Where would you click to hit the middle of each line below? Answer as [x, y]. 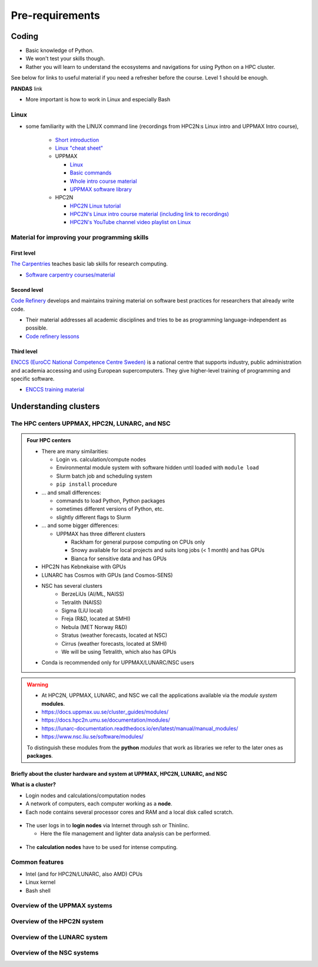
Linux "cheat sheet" [79, 148]
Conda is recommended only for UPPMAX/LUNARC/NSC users [118, 663]
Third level [24, 351]
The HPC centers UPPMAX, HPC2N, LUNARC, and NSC [91, 423]
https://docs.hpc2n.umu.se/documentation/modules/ [106, 720]
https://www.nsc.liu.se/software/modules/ [92, 736]
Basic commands [91, 173]
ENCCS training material [55, 390]
